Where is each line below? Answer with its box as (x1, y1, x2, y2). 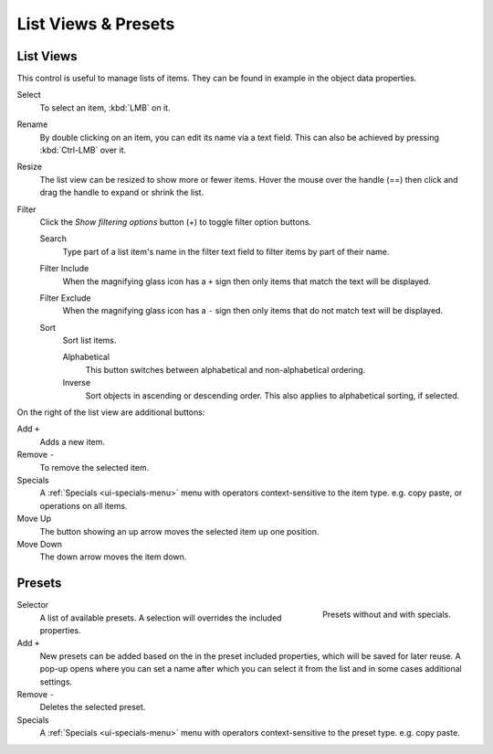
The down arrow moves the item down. (39, 551, 187, 562)
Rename (16, 119, 48, 130)
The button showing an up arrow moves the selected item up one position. (39, 526, 320, 536)
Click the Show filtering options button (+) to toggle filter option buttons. (39, 216, 312, 228)
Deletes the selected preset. (39, 702, 146, 713)
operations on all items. (39, 500, 128, 511)
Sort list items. (62, 335, 117, 346)
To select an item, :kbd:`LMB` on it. (39, 101, 171, 113)
